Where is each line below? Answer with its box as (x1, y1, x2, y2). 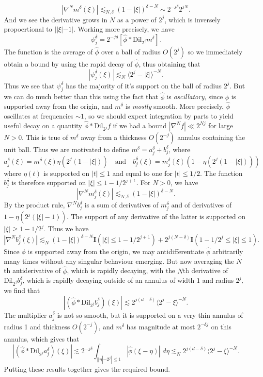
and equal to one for (112, 168, 172, 178)
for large (208, 120, 233, 130)
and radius (202, 275, 234, 285)
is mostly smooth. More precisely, (125, 101, 224, 111)
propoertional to (4, 24, 52, 34)
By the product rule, (4, 200, 65, 210)
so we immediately (187, 46, 243, 56)
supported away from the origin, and (4, 101, 113, 111)
